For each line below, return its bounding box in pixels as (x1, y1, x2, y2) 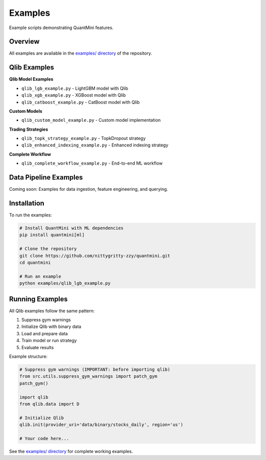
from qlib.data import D (19, 401, 80, 407)
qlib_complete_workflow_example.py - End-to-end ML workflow (21, 160, 163, 166)
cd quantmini (19, 260, 51, 266)
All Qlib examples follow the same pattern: (9, 308, 95, 314)
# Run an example (19, 274, 62, 279)
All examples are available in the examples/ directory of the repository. (9, 50, 152, 56)
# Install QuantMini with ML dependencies (19, 225, 124, 231)
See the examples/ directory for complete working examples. (9, 448, 133, 454)
